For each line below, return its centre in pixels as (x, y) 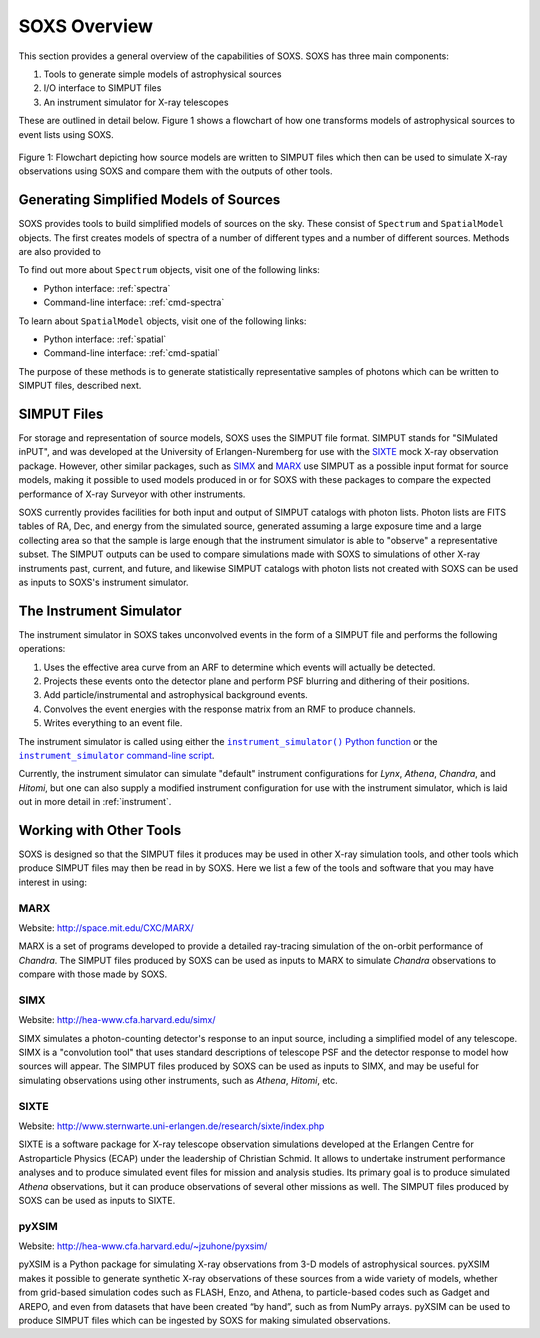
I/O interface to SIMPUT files (102, 88)
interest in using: (52, 882)
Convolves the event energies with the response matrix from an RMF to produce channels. (229, 709)
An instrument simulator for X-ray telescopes (136, 102)
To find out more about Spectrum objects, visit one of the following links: (169, 270)
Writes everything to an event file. (113, 723)
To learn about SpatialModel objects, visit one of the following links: (162, 321)
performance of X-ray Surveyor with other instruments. (132, 494)
